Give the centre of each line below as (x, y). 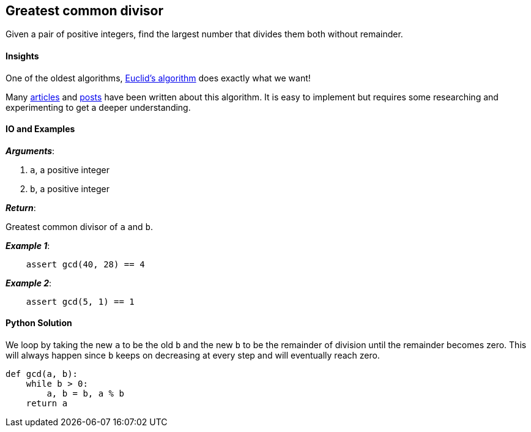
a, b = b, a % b (85, 394)
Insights (22, 56)
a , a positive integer (70, 169)
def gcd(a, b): (42, 374)
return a (47, 404)
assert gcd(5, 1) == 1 (80, 301)
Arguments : (30, 151)
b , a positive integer (70, 188)
